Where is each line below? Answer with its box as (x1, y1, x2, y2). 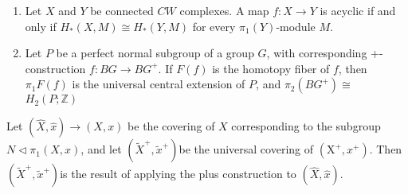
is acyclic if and (320, 2, 396, 18)
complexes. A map (179, 2, 269, 18)
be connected (90, 2, 154, 18)
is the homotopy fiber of (212, 60, 330, 76)
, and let (80, 141, 122, 157)
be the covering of (127, 118, 215, 134)
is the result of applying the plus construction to (60, 165, 296, 182)
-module (276, 17, 316, 34)
